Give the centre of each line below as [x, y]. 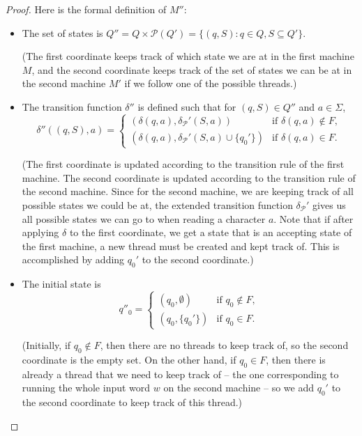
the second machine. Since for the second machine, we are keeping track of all [188, 191]
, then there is [296, 360]
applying [40, 232]
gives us [329, 204]
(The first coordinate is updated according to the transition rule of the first [183, 164]
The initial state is [61, 284]
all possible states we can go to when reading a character [144, 218]
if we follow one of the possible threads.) [211, 83]
